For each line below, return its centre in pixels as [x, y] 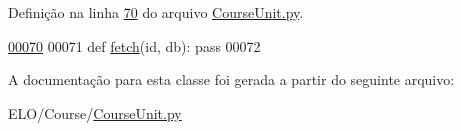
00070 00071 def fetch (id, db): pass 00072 [134, 45]
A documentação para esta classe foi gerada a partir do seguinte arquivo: [231, 79]
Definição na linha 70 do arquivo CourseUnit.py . [156, 12]
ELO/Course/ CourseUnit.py [95, 112]
